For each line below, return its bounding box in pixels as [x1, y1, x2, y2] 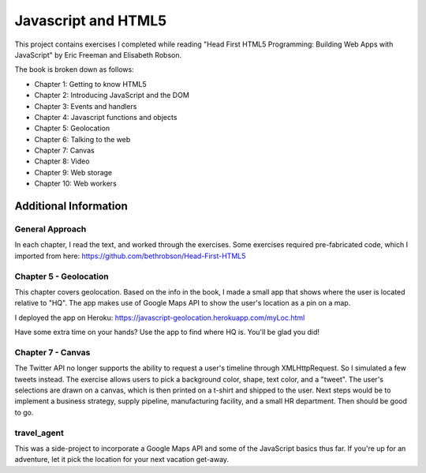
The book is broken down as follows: [14, 65, 134, 74]
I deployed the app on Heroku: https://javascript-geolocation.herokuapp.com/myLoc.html [14, 313, 305, 322]
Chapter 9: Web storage [34, 167, 113, 177]
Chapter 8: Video [34, 156, 90, 166]
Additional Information [14, 200, 128, 213]
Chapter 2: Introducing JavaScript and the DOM [34, 91, 189, 100]
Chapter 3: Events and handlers [34, 101, 137, 111]
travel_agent [14, 427, 65, 438]
